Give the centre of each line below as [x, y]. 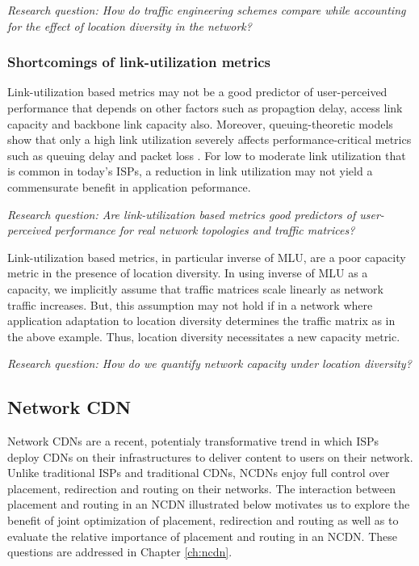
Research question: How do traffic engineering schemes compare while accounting [207, 10]
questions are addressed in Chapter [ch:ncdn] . [120, 552]
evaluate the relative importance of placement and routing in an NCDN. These [202, 536]
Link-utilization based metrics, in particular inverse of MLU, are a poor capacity [207, 257]
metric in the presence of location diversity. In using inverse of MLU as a [188, 273]
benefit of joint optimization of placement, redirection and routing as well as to [203, 520]
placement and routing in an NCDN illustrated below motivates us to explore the [209, 504]
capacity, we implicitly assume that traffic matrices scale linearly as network [195, 288]
